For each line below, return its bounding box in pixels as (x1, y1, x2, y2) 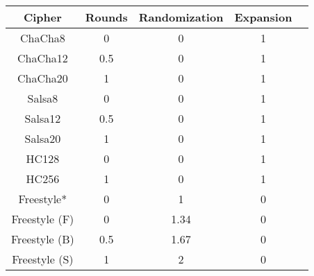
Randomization (138, 9, 224, 25)
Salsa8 (27, 90, 58, 106)
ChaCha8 (19, 30, 65, 46)
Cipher (23, 9, 62, 25)
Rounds (85, 9, 128, 25)
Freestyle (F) (11, 211, 74, 227)
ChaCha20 (17, 70, 68, 86)
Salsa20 (24, 130, 61, 146)
